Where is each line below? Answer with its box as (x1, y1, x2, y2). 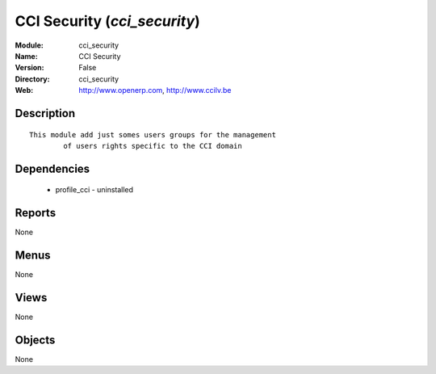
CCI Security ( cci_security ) (15, 12, 201, 30)
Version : (15, 63, 44, 73)
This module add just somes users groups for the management (29, 130, 276, 139)
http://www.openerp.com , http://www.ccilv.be (78, 86, 232, 95)
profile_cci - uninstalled (55, 185, 133, 195)
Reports (15, 206, 57, 220)
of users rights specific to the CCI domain (63, 141, 242, 150)
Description (15, 106, 76, 120)
